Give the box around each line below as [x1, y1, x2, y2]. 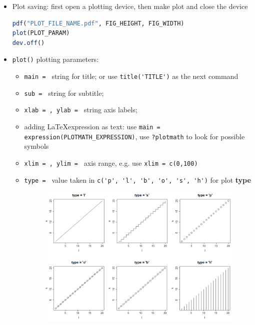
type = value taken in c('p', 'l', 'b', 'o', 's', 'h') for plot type [24, 174, 251, 185]
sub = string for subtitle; [24, 87, 104, 98]
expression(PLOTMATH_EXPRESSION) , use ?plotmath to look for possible [24, 131, 245, 141]
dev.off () [12, 39, 45, 46]
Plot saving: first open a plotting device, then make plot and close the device [12, 1, 248, 11]
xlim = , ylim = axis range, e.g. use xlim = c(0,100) [24, 157, 198, 168]
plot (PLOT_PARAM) [12, 29, 70, 37]
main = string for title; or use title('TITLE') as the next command [24, 71, 238, 81]
